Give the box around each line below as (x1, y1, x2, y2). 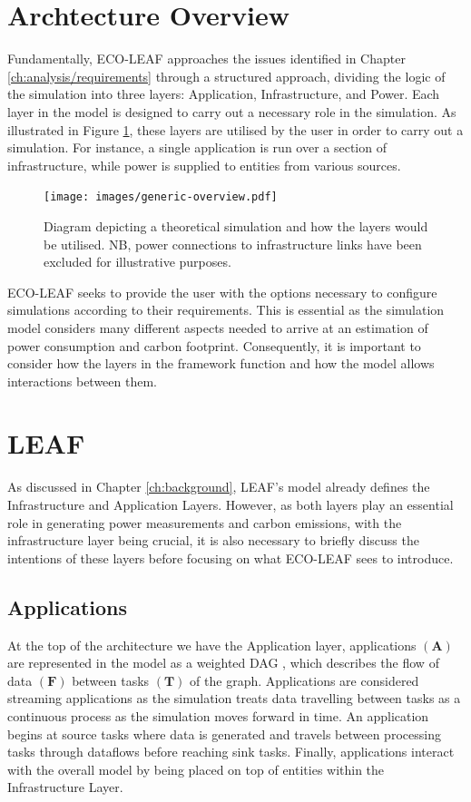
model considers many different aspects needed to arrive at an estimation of (7, 318, 428, 337)
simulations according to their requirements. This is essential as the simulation (7, 300, 445, 319)
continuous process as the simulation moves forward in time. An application (7, 706, 429, 725)
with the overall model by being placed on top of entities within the (7, 759, 385, 778)
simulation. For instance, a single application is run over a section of (7, 138, 387, 157)
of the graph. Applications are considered (190, 670, 419, 690)
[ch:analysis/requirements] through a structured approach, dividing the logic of (7, 66, 446, 85)
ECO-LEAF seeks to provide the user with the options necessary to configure (7, 282, 437, 301)
